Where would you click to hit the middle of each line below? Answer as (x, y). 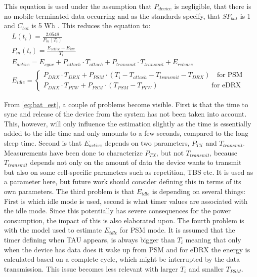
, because (223, 152)
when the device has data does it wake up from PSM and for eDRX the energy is (127, 249)
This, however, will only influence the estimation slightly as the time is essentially (128, 123)
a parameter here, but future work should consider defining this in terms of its (123, 181)
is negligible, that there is (213, 6)
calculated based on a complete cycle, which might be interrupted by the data (122, 259)
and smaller (206, 268)
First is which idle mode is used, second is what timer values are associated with (126, 201)
